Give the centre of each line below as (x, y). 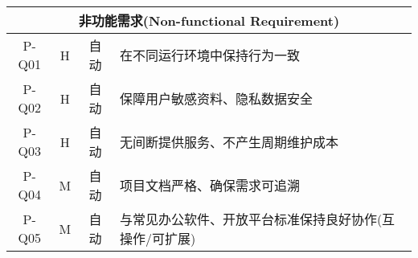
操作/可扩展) (158, 238)
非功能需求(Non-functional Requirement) (209, 20)
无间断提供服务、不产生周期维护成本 (229, 142)
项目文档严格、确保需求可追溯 (209, 185)
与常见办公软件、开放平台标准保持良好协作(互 (257, 219)
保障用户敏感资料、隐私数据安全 (216, 98)
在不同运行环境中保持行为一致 (209, 55)
